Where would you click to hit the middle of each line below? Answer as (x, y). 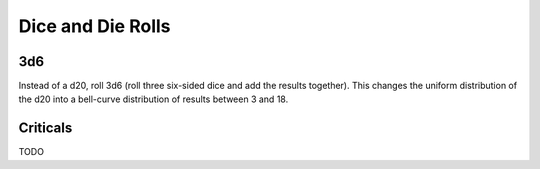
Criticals (45, 128)
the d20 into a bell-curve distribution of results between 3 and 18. (153, 99)
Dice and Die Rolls (94, 26)
